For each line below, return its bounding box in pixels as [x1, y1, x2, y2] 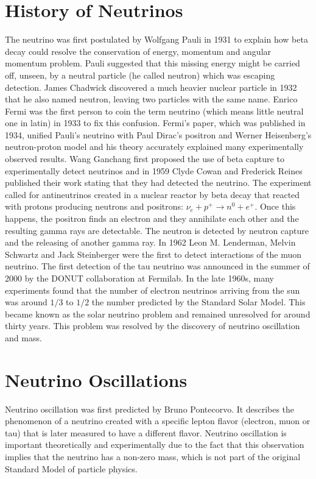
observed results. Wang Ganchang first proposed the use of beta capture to [5, 152, 284, 165]
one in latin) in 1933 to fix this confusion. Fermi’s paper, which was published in [5, 116, 306, 129]
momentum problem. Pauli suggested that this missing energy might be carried [5, 57, 300, 69]
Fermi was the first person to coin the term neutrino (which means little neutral [5, 104, 304, 117]
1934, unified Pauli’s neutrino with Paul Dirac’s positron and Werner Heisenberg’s [5, 128, 312, 141]
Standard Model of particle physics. [5, 462, 138, 475]
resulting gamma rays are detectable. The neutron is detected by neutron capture [5, 224, 309, 236]
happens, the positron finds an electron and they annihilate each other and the [5, 212, 299, 225]
